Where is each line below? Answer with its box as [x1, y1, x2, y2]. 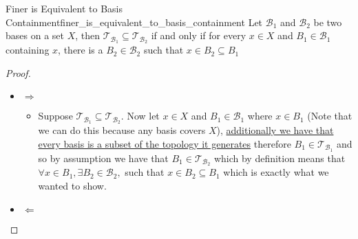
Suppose [38, 109, 73, 123]
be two [313, 14, 342, 29]
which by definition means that [213, 150, 346, 165]
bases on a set [6, 28, 64, 43]
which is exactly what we [223, 165, 329, 179]
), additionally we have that [216, 123, 334, 137]
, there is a [58, 43, 103, 57]
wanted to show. [38, 179, 107, 192]
